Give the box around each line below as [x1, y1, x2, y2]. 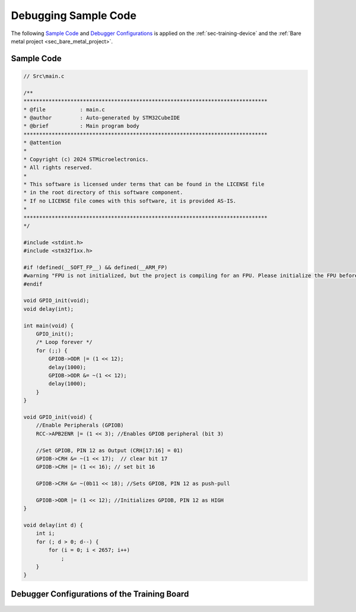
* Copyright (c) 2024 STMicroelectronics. [23, 156, 149, 163]
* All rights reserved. [23, 164, 93, 171]
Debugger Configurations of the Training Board [11, 589, 189, 599]
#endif [23, 280, 43, 288]
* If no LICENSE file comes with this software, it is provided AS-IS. [23, 197, 237, 204]
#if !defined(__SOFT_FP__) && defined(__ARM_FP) [23, 264, 168, 270]
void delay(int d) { [23, 522, 83, 529]
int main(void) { [23, 322, 74, 329]
